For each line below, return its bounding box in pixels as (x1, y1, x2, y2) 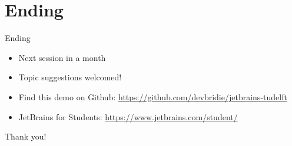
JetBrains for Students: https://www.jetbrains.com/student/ (18, 110, 238, 123)
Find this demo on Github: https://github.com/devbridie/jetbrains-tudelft (18, 90, 287, 103)
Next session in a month (18, 51, 106, 63)
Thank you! (5, 130, 47, 142)
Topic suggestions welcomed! (18, 71, 122, 83)
